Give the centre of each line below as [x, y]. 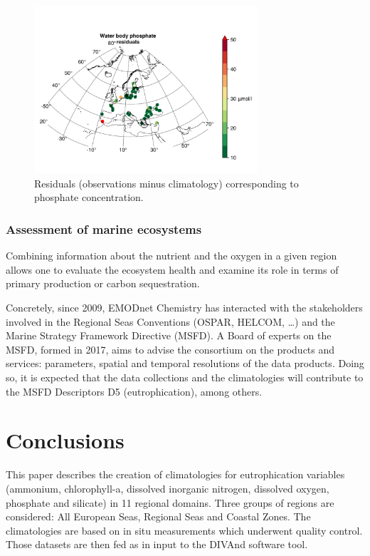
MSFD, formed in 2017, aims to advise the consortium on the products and [170, 349]
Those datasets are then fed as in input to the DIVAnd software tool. [157, 544]
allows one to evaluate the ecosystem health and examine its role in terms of [172, 269]
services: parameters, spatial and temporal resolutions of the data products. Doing [185, 363]
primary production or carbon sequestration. [103, 283]
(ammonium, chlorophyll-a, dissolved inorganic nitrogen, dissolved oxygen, [168, 488]
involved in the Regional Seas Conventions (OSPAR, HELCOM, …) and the [170, 321]
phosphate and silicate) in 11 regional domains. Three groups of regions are [170, 502]
